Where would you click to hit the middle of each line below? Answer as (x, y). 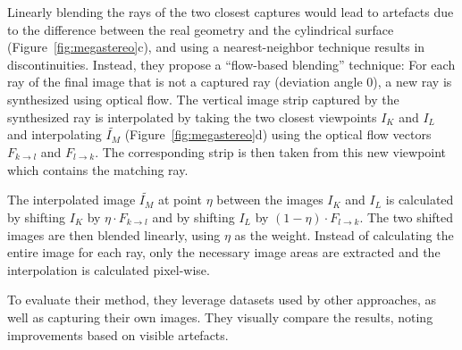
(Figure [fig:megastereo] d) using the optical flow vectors (278, 134)
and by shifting (193, 217)
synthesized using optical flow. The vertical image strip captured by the (203, 99)
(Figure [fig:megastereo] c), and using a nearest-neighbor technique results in (216, 47)
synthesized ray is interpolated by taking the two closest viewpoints (192, 117)
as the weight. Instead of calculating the (344, 234)
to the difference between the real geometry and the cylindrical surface (201, 29)
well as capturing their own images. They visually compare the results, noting (220, 317)
